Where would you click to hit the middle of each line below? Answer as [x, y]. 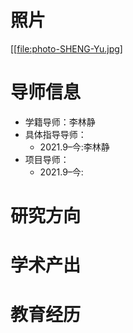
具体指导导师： [55, 134]
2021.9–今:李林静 [74, 147]
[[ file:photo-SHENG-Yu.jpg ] [66, 48]
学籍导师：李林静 [60, 122]
